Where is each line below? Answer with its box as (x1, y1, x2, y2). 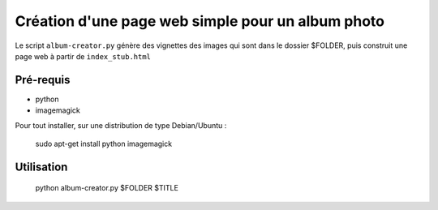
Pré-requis (15, 73, 71, 87)
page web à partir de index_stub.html (15, 51, 152, 61)
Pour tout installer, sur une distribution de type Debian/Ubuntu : (15, 120, 227, 130)
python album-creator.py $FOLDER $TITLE (35, 183, 178, 193)
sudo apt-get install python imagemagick (35, 139, 173, 149)
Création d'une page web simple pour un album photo (15, 12, 385, 30)
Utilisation (15, 160, 68, 174)
